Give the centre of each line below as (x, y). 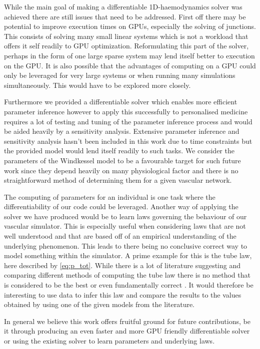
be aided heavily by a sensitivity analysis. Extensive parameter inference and (122, 131)
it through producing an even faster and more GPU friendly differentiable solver (127, 331)
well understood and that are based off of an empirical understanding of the (120, 236)
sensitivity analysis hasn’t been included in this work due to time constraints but (128, 141)
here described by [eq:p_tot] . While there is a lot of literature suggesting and (122, 265)
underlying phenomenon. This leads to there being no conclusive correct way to (126, 245)
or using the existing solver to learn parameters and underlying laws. (109, 341)
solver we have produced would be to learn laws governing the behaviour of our (125, 216)
